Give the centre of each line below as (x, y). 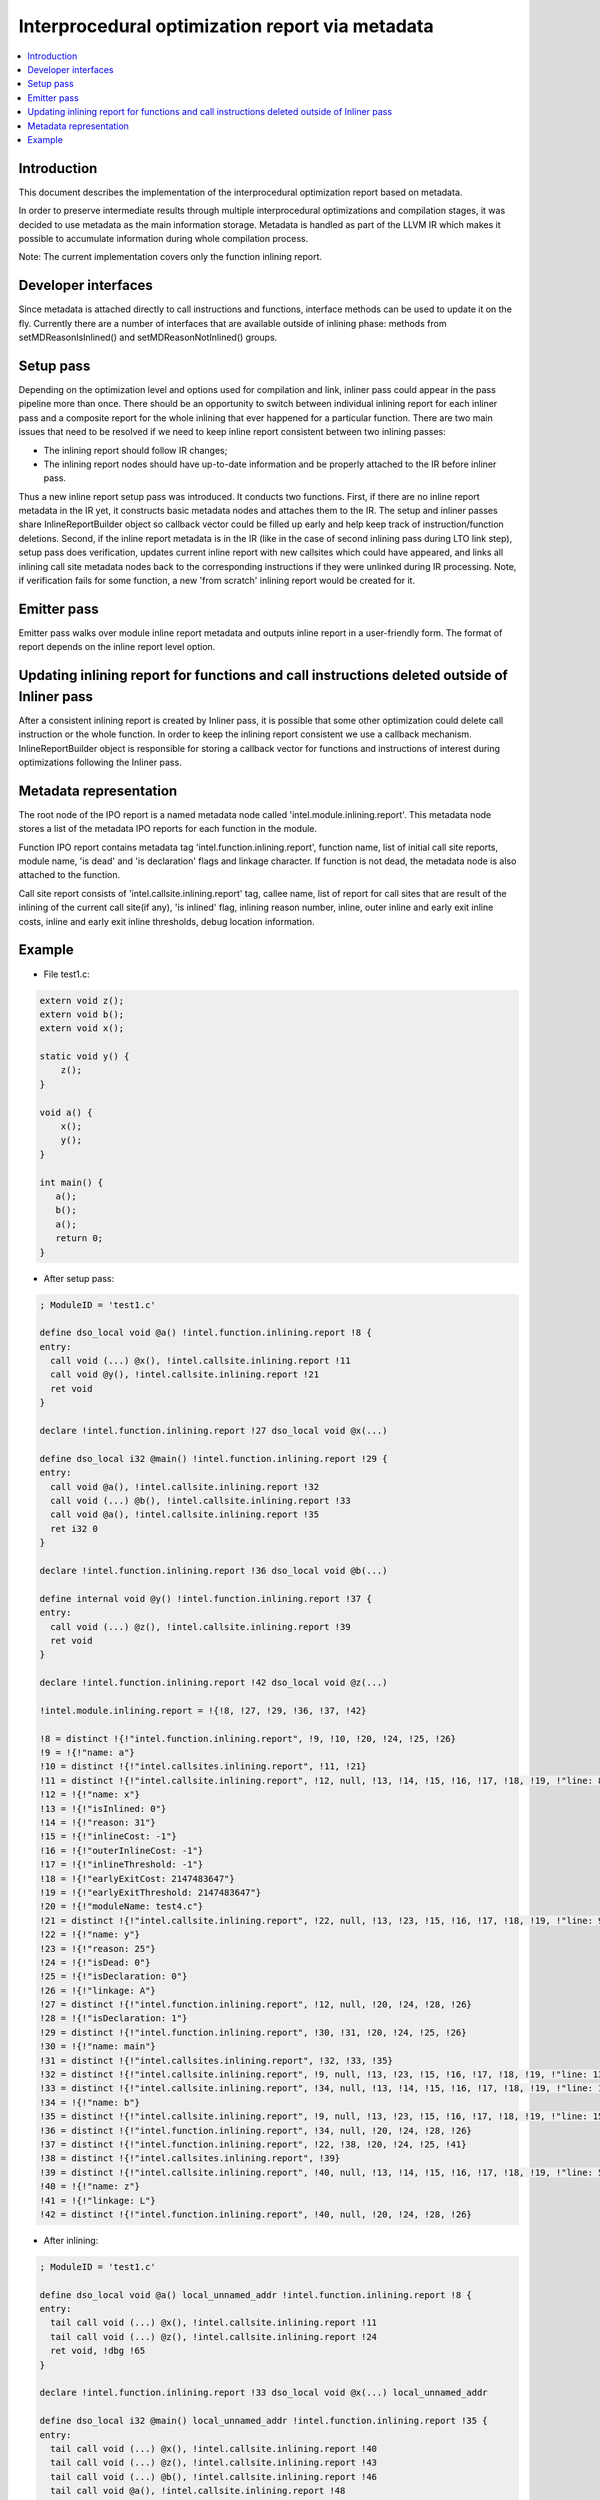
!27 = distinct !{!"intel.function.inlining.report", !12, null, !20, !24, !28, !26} (255, 2004)
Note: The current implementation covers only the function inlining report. (170, 257)
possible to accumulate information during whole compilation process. (163, 238)
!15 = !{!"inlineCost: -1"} (108, 1836)
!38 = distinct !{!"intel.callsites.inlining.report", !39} (190, 2158)
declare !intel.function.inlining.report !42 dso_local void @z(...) (213, 1683)
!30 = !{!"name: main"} (98, 2046)
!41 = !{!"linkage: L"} (98, 2200)
